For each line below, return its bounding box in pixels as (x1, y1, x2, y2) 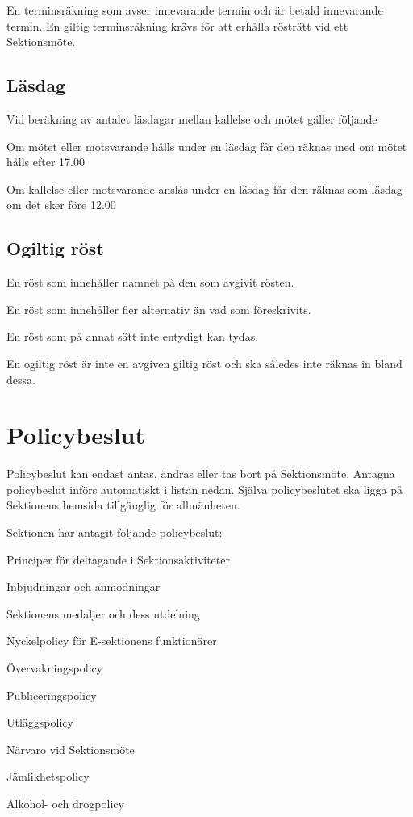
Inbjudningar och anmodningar (6, 578, 161, 595)
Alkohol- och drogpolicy (6, 794, 124, 811)
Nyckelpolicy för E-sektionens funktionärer (6, 632, 217, 649)
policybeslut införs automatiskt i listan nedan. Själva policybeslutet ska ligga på (6, 480, 403, 497)
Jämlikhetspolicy (6, 768, 90, 785)
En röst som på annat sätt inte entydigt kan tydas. (6, 328, 259, 345)
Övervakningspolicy (6, 660, 103, 676)
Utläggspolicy (6, 714, 73, 731)
